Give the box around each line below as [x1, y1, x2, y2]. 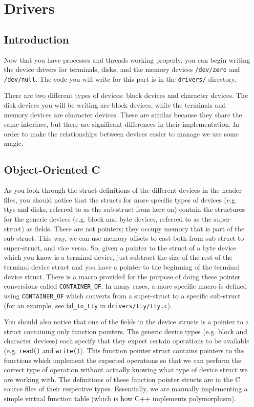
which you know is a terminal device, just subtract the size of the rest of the [4, 252, 233, 262]
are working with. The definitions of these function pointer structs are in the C [4, 374, 240, 384]
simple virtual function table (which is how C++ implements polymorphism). [4, 393, 236, 403]
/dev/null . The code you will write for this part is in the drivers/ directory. [4, 73, 236, 84]
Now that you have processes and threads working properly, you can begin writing [4, 54, 250, 65]
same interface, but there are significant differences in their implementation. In [4, 119, 239, 129]
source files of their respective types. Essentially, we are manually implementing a [4, 384, 248, 394]
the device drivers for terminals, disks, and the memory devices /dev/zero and [4, 64, 240, 74]
